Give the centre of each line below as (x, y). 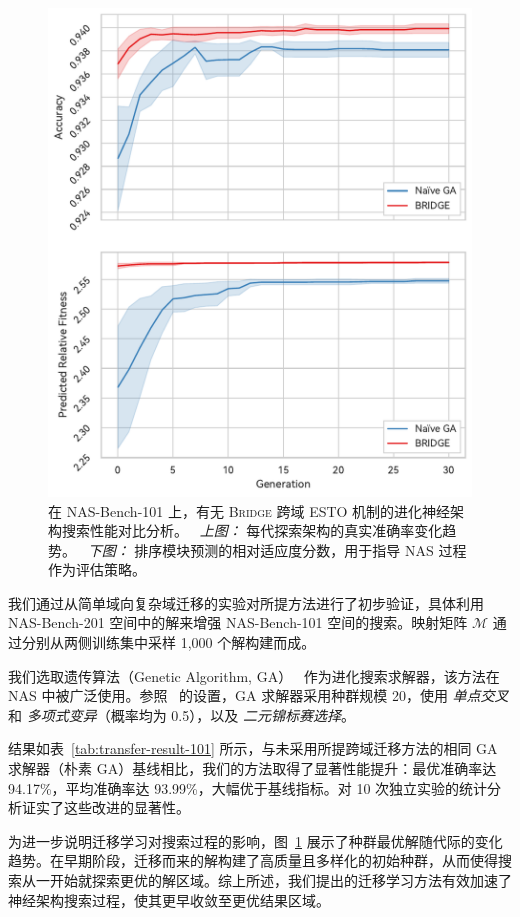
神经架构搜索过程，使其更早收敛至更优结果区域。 (169, 899)
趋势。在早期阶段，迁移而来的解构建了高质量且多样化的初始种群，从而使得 (253, 860)
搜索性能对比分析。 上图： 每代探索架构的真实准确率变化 (252, 530)
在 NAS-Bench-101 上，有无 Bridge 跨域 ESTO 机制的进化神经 (249, 510)
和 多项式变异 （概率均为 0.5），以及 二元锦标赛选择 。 (181, 714)
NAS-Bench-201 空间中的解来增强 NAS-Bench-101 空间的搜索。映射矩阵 (238, 622)
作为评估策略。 (97, 569)
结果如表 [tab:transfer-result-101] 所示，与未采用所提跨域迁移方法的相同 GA (253, 748)
